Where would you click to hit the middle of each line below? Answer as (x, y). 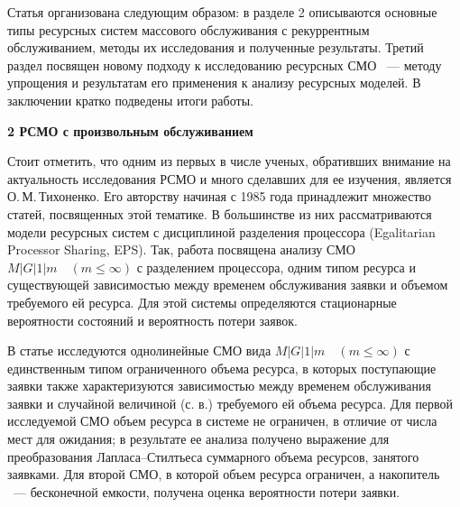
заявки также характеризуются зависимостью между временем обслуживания (219, 386)
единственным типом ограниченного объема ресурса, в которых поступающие (222, 368)
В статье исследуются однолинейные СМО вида (139, 350)
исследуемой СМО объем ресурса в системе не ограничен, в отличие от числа (222, 421)
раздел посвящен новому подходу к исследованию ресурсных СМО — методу (225, 65)
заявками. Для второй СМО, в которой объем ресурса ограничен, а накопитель (224, 474)
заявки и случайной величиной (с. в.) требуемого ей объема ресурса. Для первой (230, 403)
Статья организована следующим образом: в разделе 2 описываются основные (222, 12)
